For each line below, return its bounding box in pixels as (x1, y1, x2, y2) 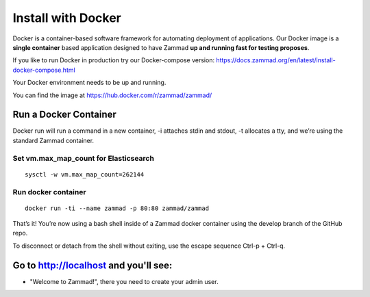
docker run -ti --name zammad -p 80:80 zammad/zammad (25, 204, 209, 212)
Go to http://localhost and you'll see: (12, 259, 173, 271)
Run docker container (12, 187, 86, 196)
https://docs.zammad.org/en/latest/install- (216, 56, 336, 64)
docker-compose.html (12, 66, 75, 74)
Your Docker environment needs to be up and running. (12, 79, 166, 87)
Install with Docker (12, 10, 121, 25)
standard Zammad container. (12, 136, 95, 144)
